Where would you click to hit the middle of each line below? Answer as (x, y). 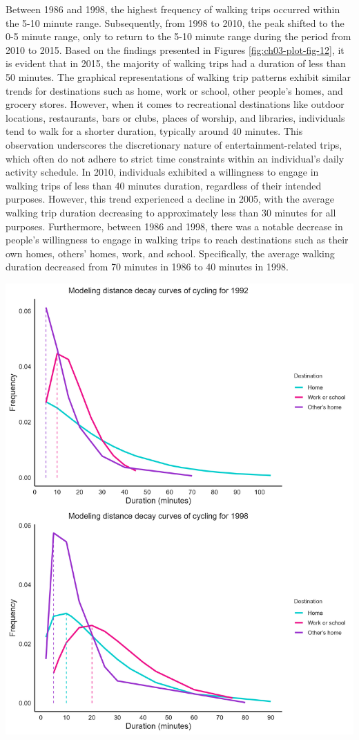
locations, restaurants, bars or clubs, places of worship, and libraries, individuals (175, 117)
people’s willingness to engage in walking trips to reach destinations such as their (177, 240)
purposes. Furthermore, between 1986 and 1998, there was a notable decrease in (174, 226)
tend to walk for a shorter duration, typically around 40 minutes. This (154, 131)
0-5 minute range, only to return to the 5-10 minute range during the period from (178, 36)
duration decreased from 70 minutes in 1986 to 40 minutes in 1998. (147, 267)
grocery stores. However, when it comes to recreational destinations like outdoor (175, 104)
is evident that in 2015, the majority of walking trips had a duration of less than (176, 63)
